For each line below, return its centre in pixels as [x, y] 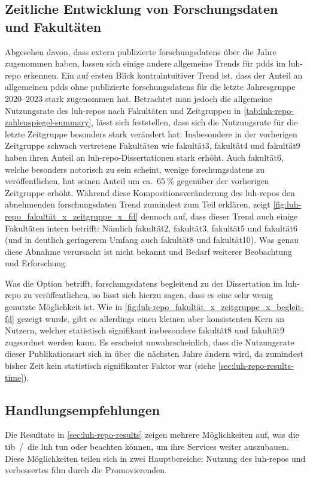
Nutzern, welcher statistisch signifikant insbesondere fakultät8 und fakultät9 [145, 330]
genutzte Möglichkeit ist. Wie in [64, 307]
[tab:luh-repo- [269, 110]
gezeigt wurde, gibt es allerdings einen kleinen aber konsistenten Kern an [151, 318]
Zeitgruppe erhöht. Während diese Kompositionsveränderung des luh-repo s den [150, 192]
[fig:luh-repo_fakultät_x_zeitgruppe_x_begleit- [214, 307]
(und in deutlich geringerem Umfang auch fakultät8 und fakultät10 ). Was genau [152, 240]
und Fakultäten [53, 26]
